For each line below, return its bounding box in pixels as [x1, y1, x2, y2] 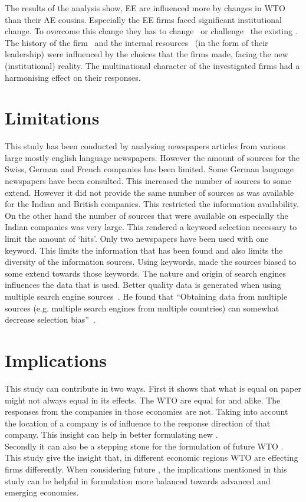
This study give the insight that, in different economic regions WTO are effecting [5, 451, 298, 464]
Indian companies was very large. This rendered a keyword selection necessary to [5, 221, 297, 233]
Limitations [5, 106, 100, 130]
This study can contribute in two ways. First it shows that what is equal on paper [5, 382, 301, 394]
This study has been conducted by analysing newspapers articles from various [5, 140, 285, 152]
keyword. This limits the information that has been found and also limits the [5, 244, 283, 256]
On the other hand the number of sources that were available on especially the [5, 209, 288, 221]
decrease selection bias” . [5, 313, 96, 326]
